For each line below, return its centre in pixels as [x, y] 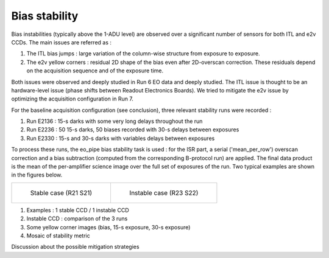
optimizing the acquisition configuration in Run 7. [73, 99]
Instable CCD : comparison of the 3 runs [77, 218]
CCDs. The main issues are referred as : [62, 42]
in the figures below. [37, 175]
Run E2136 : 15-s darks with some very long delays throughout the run [115, 121]
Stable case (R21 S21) [61, 193]
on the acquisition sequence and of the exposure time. [95, 71]
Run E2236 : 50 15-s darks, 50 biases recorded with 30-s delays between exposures [133, 130]
